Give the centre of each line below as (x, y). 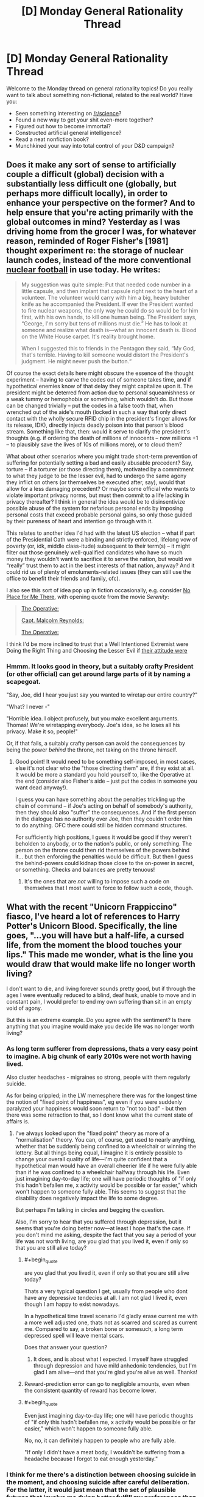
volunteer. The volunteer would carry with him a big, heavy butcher (105, 297)
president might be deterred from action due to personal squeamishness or (101, 393)
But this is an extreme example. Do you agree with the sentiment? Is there (99, 1020)
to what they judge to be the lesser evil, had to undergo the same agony (97, 476)
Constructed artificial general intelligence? (68, 132)
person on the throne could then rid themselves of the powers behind (102, 850)
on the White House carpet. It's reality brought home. (88, 336)
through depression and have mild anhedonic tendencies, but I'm (115, 1365)
